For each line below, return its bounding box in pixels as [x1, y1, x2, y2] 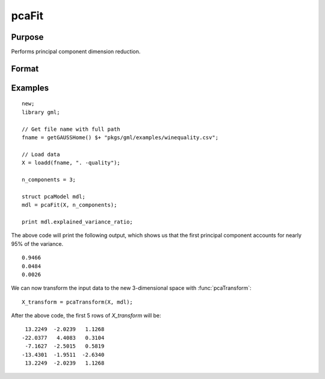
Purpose [11, 32, 44, 42]
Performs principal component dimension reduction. [11, 48, 141, 55]
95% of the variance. [11, 240, 63, 247]
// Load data [22, 151, 60, 158]
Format [11, 63, 39, 74]
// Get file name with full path [22, 125, 120, 133]
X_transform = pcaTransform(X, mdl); [22, 298, 134, 305]
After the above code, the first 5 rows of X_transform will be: [11, 312, 162, 319]
